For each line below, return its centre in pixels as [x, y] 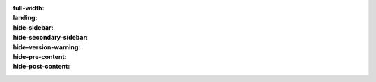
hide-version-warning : [47, 47]
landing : [25, 18]
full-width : [29, 8]
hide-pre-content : [40, 56]
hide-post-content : [41, 67]
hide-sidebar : [33, 27]
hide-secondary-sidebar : [50, 38]
